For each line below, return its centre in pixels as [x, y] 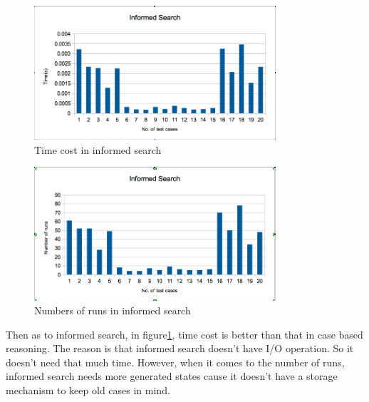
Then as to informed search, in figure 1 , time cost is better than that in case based [184, 334]
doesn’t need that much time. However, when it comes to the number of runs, [175, 362]
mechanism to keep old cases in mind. [88, 390]
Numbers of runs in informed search [113, 310]
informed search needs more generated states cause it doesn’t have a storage [172, 376]
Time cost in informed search [98, 149]
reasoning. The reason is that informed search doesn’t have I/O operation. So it [180, 348]
